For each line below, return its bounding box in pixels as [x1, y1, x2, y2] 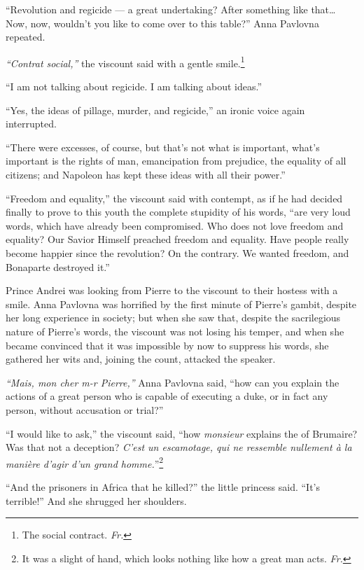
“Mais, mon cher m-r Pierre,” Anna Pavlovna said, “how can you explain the [6, 375, 339, 389]
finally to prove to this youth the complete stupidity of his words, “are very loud [6, 204, 351, 219]
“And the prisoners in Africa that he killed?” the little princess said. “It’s [6, 479, 321, 494]
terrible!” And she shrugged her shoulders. [6, 493, 187, 508]
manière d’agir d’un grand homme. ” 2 [6, 454, 164, 471]
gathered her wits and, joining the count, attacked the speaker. [6, 352, 276, 366]
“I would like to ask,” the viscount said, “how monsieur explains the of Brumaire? [6, 426, 358, 440]
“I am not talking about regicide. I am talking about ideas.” [6, 79, 262, 94]
